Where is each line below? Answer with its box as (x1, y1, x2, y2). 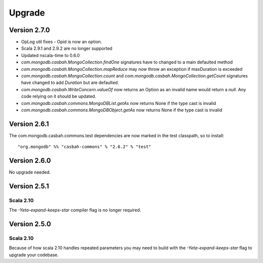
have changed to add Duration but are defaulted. (21, 80, 119, 85)
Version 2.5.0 (9, 220, 51, 228)
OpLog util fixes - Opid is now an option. (21, 39, 102, 45)
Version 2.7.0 (9, 26, 50, 34)
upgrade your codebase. (9, 252, 58, 258)
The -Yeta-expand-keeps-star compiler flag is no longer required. (9, 207, 141, 213)
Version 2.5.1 (9, 182, 49, 190)
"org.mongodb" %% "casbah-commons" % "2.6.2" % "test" (18, 144, 151, 150)
